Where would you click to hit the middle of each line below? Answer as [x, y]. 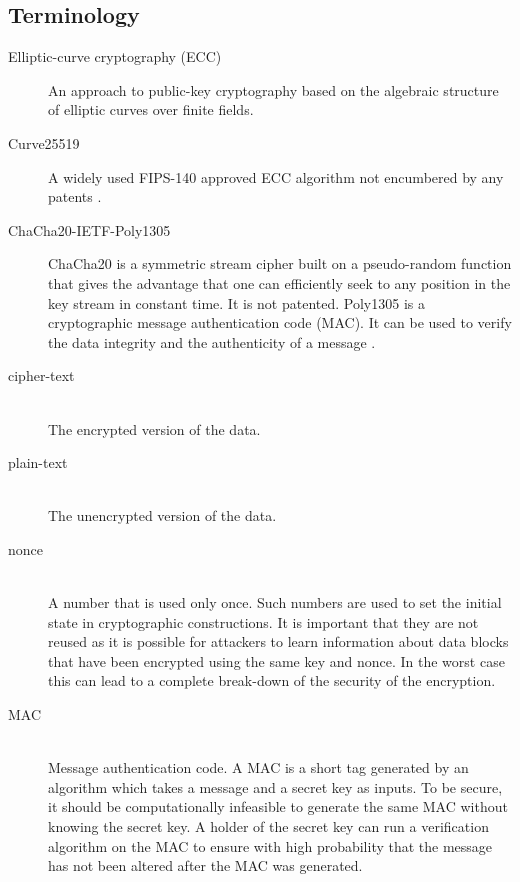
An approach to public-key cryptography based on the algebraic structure [273, 89]
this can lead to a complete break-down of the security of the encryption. [272, 680]
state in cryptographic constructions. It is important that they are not [263, 621]
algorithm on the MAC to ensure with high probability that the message [270, 845]
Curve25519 [44, 142]
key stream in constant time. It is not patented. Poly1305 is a [236, 302]
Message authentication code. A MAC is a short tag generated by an [258, 767]
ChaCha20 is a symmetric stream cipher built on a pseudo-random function [280, 263]
